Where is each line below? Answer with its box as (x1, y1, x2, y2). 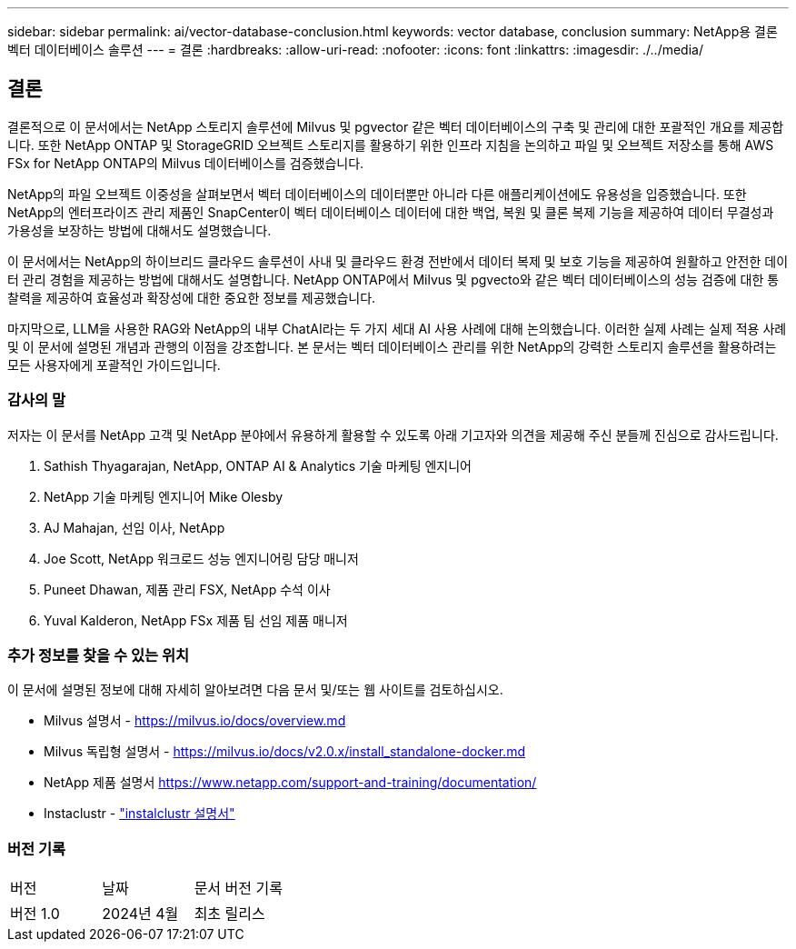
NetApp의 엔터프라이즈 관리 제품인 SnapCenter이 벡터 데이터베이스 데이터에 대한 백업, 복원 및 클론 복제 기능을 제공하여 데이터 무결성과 (7, 204, 774, 220)
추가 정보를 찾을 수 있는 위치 (7, 645, 189, 664)
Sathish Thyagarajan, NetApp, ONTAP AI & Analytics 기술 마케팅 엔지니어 (44, 457, 472, 474)
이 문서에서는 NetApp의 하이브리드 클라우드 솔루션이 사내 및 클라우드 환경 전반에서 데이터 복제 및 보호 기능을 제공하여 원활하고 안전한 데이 (7, 253, 789, 269)
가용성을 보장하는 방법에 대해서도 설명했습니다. (7, 222, 272, 238)
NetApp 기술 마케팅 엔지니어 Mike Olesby (44, 488, 284, 504)
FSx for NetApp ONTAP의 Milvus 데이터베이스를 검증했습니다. (7, 155, 364, 171)
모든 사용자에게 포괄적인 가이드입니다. (7, 356, 221, 373)
